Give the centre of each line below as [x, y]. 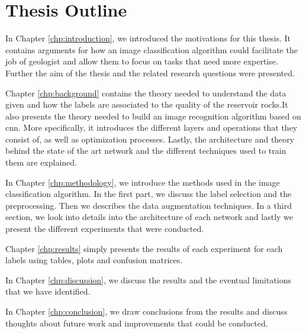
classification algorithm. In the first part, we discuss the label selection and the [149, 194]
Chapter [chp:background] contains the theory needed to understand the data [146, 93]
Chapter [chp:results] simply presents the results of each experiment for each [144, 248]
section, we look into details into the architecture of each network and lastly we [149, 217]
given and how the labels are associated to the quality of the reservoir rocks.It [147, 104]
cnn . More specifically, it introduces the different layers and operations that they [152, 127]
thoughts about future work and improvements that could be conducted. [137, 323]
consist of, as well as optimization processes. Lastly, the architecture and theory [150, 139]
